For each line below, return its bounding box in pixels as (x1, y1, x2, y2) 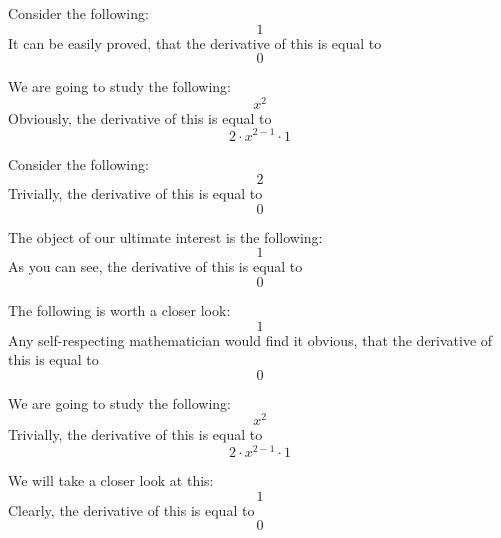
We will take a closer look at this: (8, 470, 214, 491)
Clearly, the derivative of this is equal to (8, 499, 255, 520)
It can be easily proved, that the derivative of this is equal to (8, 32, 382, 53)
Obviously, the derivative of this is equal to (8, 107, 272, 128)
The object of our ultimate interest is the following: (8, 226, 323, 247)
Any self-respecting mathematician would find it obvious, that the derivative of (8, 329, 493, 350)
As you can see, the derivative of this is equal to (8, 256, 303, 277)
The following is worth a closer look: (8, 299, 231, 320)
